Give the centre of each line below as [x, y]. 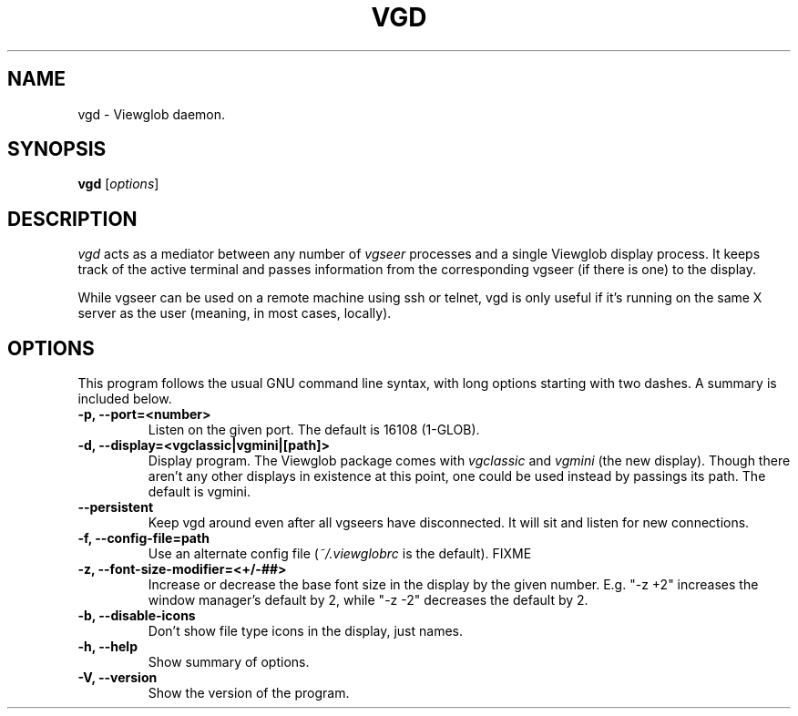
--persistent [116, 507]
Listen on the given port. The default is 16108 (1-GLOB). [314, 430]
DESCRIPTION [72, 219]
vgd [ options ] [118, 184]
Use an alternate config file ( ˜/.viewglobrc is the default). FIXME [340, 554]
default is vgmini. [199, 492]
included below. [125, 399]
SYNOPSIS [57, 149]
